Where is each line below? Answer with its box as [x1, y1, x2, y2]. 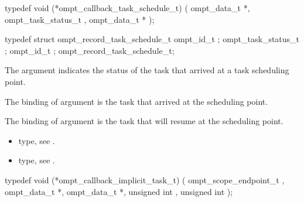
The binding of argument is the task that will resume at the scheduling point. [5, 115, 283, 127]
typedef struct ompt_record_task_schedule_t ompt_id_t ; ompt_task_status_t [5, 33, 300, 45]
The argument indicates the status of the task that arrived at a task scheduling [5, 64, 289, 76]
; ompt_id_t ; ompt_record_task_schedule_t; [5, 44, 175, 56]
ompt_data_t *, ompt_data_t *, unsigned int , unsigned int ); [5, 185, 233, 197]
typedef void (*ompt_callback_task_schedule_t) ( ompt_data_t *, [5, 2, 250, 13]
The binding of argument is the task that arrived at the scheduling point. [5, 95, 268, 107]
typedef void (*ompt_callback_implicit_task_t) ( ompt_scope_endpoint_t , [5, 173, 285, 186]
